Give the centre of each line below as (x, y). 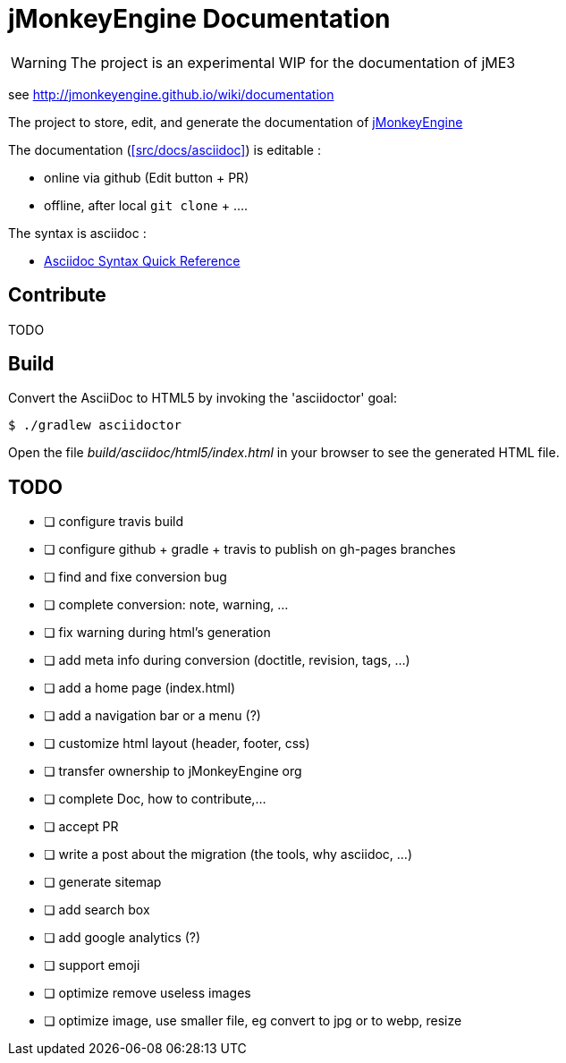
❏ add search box (97, 910)
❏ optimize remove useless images (148, 993)
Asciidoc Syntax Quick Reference (142, 260)
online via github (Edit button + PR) (147, 177)
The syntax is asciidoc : (77, 233)
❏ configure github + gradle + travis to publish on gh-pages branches (250, 549)
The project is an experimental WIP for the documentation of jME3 (293, 62)
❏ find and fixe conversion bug (135, 577)
